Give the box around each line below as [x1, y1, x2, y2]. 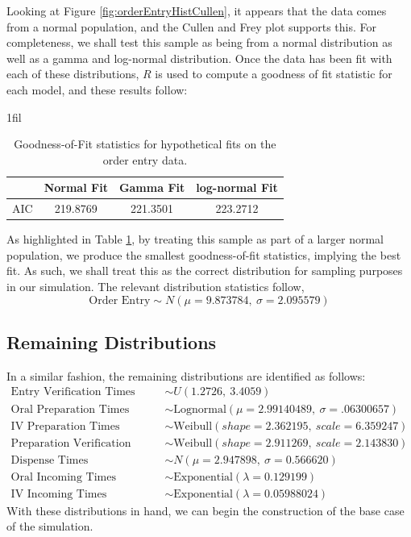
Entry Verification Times [10, 386, 135, 398]
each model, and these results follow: [6, 81, 188, 98]
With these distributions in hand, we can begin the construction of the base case [6, 502, 405, 518]
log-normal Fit [196, 179, 278, 196]
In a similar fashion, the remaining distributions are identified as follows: [6, 367, 366, 384]
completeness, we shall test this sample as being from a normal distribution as [6, 34, 392, 51]
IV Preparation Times [10, 420, 120, 432]
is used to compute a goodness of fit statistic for [155, 65, 392, 82]
